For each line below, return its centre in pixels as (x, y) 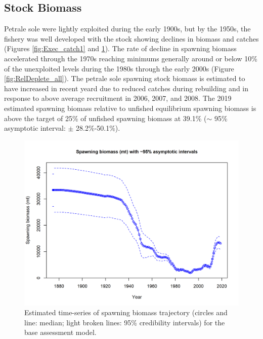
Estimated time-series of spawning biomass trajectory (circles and (126, 312)
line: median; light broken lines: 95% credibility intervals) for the (125, 322)
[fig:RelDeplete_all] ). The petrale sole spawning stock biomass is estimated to (125, 78)
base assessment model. (60, 332)
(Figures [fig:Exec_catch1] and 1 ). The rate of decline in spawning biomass (120, 48)
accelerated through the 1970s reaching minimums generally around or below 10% (131, 58)
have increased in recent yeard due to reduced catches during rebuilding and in (126, 88)
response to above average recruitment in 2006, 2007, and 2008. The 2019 (118, 98)
